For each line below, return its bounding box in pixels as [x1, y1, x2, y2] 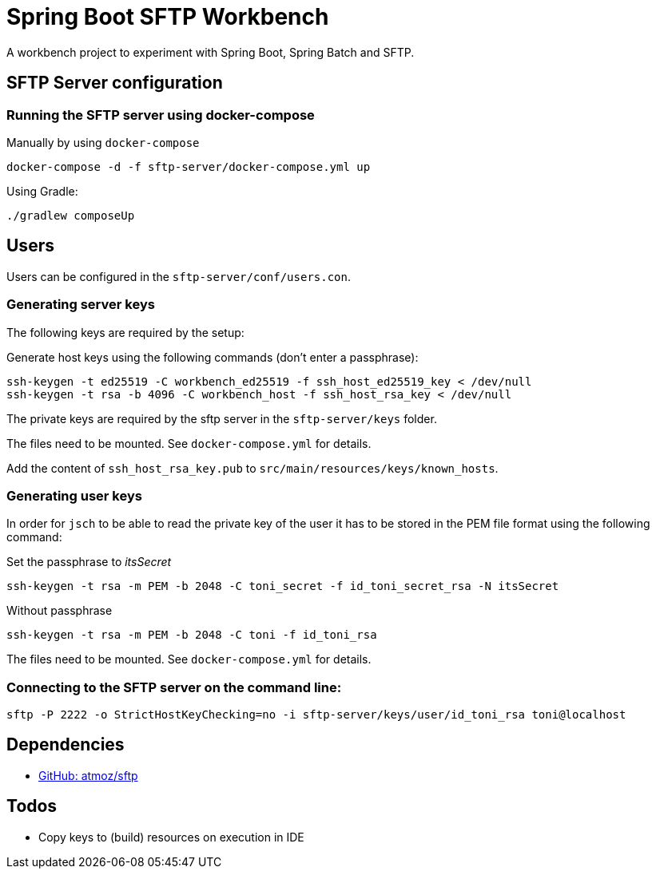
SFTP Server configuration [6, 73, 223, 93]
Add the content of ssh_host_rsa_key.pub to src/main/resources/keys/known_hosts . [6, 461, 499, 475]
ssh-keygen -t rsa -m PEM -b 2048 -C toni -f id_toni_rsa [6, 628, 377, 642]
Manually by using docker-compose [6, 135, 200, 149]
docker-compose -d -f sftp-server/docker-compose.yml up [6, 160, 371, 173]
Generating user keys [6, 487, 142, 504]
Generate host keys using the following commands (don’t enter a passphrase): [6, 350, 419, 364]
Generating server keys [6, 296, 155, 313]
